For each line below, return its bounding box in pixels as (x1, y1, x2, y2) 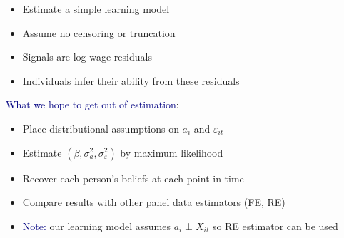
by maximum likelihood (120, 145, 223, 160)
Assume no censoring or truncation (22, 25, 176, 40)
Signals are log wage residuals (22, 49, 152, 64)
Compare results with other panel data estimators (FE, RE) (22, 195, 285, 209)
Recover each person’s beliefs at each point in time (22, 170, 244, 185)
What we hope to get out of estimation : (6, 97, 179, 112)
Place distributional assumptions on (22, 120, 179, 135)
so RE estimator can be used (212, 218, 338, 233)
